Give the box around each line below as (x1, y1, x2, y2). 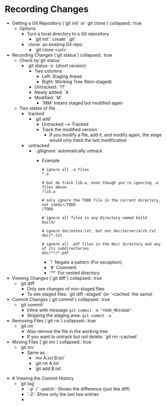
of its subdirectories (41, 246, 89, 251)
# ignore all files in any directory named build (41, 215, 147, 220)
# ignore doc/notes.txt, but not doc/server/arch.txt (41, 228, 156, 233)
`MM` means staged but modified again (41, 100, 123, 106)
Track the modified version (41, 126, 97, 132)
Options (19, 25, 36, 31)
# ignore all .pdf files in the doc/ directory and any (41, 241, 161, 246)
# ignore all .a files (41, 167, 89, 172)
